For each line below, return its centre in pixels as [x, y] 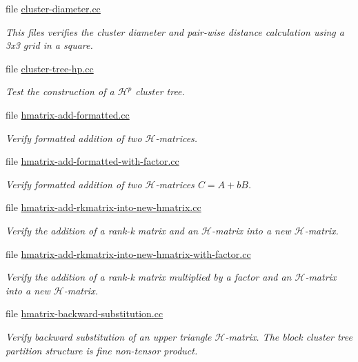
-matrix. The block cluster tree [289, 336]
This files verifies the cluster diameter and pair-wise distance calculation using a [175, 31]
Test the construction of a [60, 91]
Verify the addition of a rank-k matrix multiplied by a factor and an [149, 277]
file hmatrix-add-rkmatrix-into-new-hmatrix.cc [103, 207]
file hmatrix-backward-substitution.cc [84, 313]
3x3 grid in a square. [49, 45]
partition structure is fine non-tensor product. [102, 350]
